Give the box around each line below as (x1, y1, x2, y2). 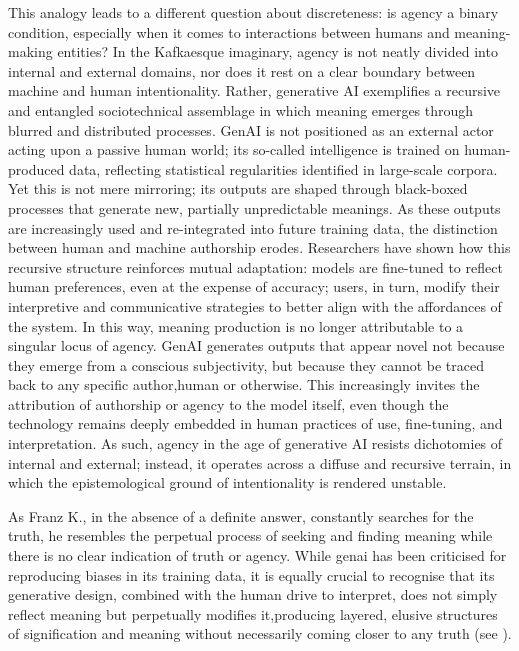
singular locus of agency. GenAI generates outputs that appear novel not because (8, 335, 505, 356)
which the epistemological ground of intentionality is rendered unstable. (8, 472, 447, 493)
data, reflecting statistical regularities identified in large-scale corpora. (69, 158, 498, 179)
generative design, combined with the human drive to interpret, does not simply (8, 584, 498, 605)
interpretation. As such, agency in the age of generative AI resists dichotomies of (8, 433, 503, 454)
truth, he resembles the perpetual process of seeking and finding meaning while (8, 525, 493, 546)
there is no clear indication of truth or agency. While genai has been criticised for (8, 545, 507, 566)
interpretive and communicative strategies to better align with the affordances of (8, 295, 502, 316)
